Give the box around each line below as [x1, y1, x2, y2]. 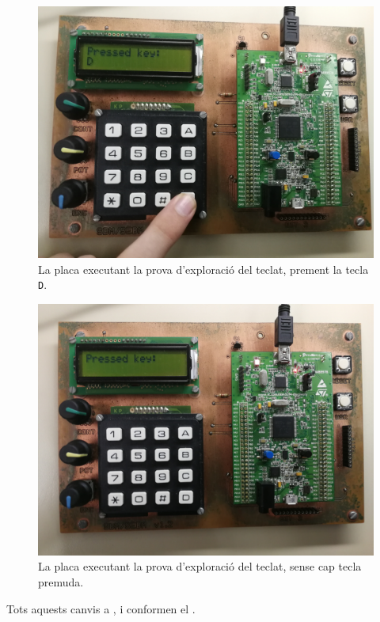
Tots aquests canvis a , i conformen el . [6, 600, 196, 616]
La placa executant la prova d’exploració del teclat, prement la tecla [38, 260, 369, 277]
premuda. [38, 574, 84, 590]
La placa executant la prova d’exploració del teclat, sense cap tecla [38, 558, 362, 575]
